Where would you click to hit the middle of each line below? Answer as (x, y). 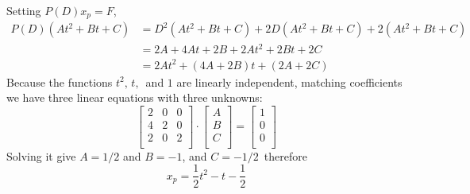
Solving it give (41, 155)
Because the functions (60, 81)
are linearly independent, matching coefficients (289, 81)
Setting (24, 10)
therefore (285, 155)
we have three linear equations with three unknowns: (135, 97)
